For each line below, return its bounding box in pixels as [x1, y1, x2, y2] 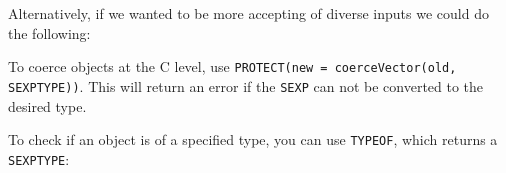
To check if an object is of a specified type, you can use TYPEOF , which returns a [8, 129, 498, 150]
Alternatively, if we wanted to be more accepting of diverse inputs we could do [8, 3, 489, 23]
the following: [8, 22, 91, 43]
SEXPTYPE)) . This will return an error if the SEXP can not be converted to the [8, 75, 484, 96]
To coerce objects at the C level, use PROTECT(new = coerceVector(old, [8, 56, 457, 77]
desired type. [8, 95, 87, 116]
